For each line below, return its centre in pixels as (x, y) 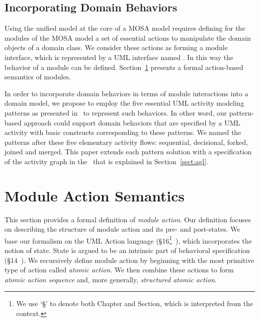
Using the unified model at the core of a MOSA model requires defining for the (125, 28)
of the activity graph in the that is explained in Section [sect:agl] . (106, 161)
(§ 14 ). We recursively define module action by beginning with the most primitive (129, 260)
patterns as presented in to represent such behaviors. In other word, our (116, 112)
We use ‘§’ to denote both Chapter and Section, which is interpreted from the (134, 303)
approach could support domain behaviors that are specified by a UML (132, 122)
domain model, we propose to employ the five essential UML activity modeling (124, 103)
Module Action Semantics (95, 195)
